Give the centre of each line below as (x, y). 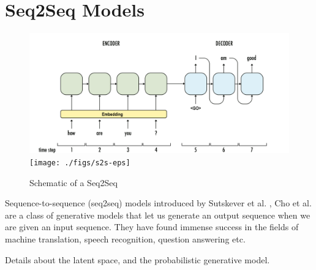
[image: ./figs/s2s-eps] (80, 163)
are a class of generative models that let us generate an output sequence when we (158, 215)
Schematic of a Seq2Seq (73, 182)
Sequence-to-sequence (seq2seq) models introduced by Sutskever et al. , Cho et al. (158, 203)
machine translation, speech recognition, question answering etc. (125, 239)
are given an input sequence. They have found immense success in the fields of (152, 227)
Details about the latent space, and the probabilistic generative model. (137, 259)
